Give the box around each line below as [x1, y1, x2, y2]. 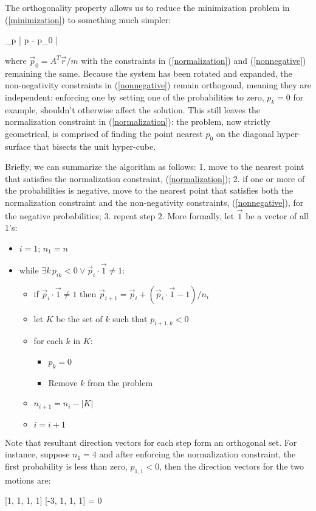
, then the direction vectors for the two [159, 459, 304, 472]
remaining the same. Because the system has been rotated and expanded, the [5, 66, 292, 79]
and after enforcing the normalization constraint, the [99, 448, 296, 460]
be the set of [56, 312, 103, 325]
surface [5, 139, 31, 152]
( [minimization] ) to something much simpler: [5, 13, 171, 26]
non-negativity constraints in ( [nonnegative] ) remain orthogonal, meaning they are [5, 79, 311, 91]
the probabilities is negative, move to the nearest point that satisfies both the [5, 184, 294, 197]
